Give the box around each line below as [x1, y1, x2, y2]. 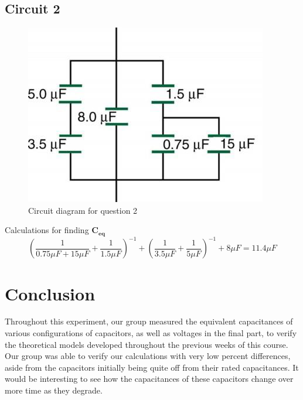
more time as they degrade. [5, 384, 103, 396]
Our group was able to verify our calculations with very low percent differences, [5, 350, 291, 362]
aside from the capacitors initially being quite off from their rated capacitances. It [5, 361, 299, 373]
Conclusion [5, 281, 96, 305]
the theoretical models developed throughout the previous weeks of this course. [5, 338, 288, 350]
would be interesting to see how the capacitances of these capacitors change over [5, 372, 294, 385]
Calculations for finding [5, 224, 89, 236]
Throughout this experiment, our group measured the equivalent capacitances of [5, 315, 293, 327]
